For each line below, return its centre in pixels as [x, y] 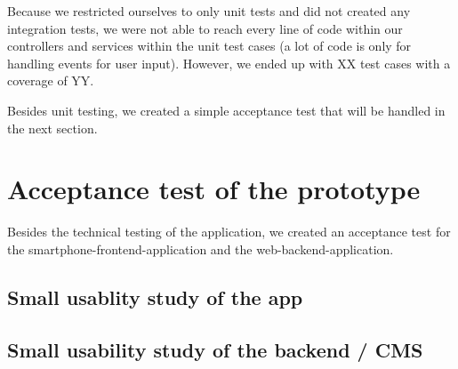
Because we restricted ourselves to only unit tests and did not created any [209, 11]
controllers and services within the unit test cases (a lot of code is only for [209, 46]
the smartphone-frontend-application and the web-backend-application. [201, 249]
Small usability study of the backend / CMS [215, 349]
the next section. [52, 128]
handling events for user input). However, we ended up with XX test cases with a [229, 63]
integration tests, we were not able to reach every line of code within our [205, 28]
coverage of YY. [51, 80]
